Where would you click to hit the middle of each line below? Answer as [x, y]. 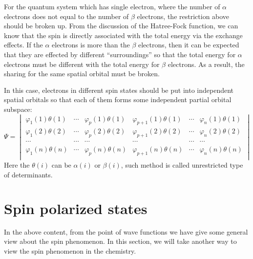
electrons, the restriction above [183, 16]
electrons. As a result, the [206, 64]
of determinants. [28, 174]
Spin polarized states [76, 208]
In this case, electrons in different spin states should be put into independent [119, 90]
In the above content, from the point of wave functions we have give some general [126, 231]
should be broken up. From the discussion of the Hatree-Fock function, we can [121, 26]
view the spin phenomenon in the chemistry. [70, 250]
